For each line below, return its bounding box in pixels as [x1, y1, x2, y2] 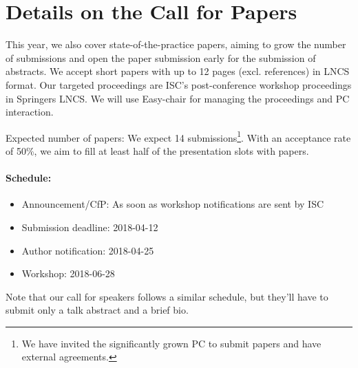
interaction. [6, 105, 54, 119]
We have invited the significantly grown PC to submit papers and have [21, 336, 322, 350]
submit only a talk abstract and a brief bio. [6, 303, 189, 317]
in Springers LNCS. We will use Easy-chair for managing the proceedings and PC [6, 91, 350, 105]
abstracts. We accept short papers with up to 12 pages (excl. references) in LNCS [6, 64, 350, 78]
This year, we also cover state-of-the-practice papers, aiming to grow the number [6, 37, 346, 52]
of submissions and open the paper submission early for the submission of [6, 50, 316, 65]
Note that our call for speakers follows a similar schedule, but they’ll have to [6, 289, 328, 303]
